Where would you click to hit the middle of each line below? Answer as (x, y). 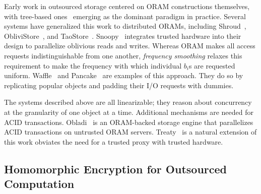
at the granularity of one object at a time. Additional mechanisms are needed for (129, 112)
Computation (39, 184)
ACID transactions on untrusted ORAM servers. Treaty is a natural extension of (130, 132)
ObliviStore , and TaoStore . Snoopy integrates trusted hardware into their (123, 36)
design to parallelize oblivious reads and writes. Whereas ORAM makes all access (130, 46)
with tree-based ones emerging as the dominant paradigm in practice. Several (125, 16)
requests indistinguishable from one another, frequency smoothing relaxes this (123, 55)
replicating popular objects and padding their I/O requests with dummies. (119, 85)
